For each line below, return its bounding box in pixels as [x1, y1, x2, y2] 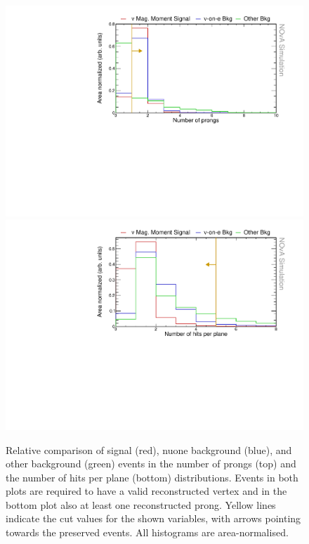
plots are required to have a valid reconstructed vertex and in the [6, 484, 287, 498]
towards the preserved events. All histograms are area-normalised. [6, 525, 289, 540]
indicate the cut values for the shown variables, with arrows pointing [6, 511, 301, 526]
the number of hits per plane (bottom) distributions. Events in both [6, 469, 298, 484]
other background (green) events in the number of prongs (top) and [6, 456, 296, 471]
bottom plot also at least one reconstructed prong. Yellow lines [6, 497, 276, 512]
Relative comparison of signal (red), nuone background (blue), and [6, 442, 292, 457]
